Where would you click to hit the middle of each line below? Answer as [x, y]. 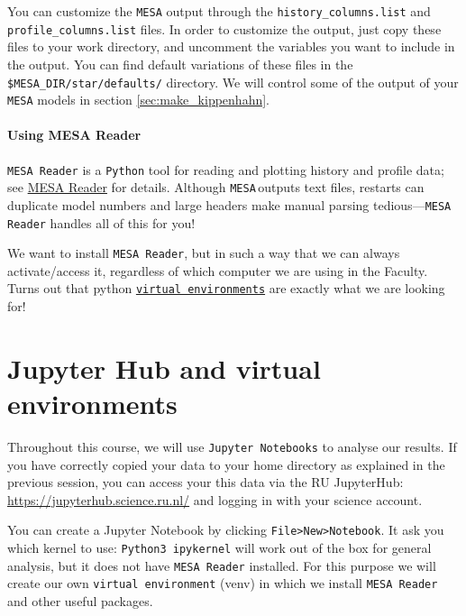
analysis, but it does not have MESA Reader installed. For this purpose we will [222, 565]
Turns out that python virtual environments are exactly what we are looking [226, 288]
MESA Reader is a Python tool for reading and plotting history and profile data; [226, 169]
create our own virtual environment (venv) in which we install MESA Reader [223, 583]
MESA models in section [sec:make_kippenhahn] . [139, 100]
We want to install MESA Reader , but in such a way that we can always [204, 253]
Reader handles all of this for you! [101, 222]
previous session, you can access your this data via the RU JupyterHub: [206, 482]
